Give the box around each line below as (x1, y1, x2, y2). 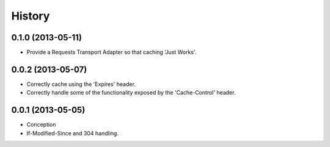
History (11, 9, 50, 23)
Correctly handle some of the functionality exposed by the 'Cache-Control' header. (26, 89, 236, 96)
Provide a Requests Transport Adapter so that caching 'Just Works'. (26, 49, 197, 56)
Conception (26, 121, 56, 128)
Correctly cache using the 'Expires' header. (26, 80, 136, 88)
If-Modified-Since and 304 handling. (26, 129, 119, 137)
